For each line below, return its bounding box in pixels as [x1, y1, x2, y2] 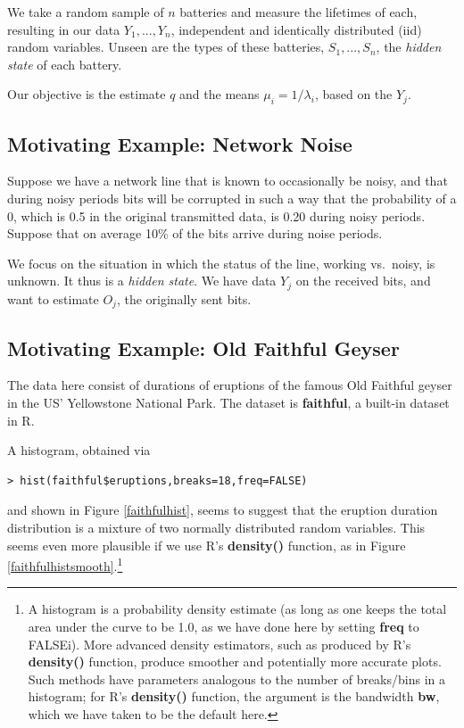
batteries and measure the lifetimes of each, [179, 3, 418, 21]
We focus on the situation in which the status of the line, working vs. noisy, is [7, 253, 435, 272]
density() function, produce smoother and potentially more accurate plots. [28, 652, 442, 671]
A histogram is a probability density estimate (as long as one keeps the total [28, 600, 447, 618]
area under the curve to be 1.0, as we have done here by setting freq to [28, 617, 419, 636]
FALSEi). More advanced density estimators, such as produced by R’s [28, 634, 411, 653]
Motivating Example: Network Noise [7, 129, 352, 157]
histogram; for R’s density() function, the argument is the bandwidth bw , [28, 687, 440, 706]
